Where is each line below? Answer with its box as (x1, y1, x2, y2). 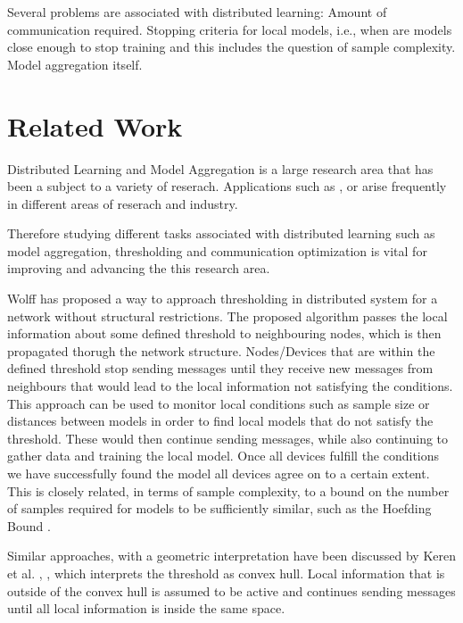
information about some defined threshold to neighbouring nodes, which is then (7, 324, 442, 343)
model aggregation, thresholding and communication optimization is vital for (7, 241, 427, 260)
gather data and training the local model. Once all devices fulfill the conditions (7, 446, 440, 465)
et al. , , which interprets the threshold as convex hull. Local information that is (7, 563, 445, 582)
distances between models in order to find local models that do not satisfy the (7, 411, 434, 430)
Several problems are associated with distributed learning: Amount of (7, 3, 387, 21)
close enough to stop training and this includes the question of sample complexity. (7, 37, 456, 56)
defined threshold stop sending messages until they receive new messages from (7, 359, 434, 378)
